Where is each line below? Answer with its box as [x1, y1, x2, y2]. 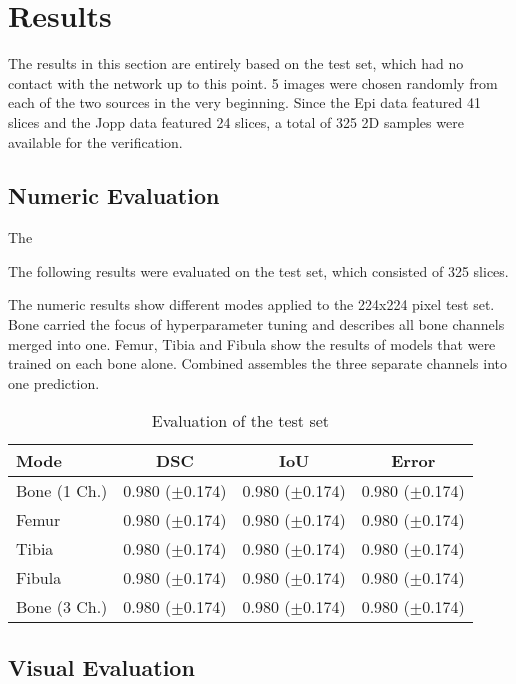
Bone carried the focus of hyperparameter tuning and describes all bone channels [8, 314, 505, 335]
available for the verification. [8, 131, 183, 152]
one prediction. [8, 372, 100, 393]
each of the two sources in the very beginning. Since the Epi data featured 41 [8, 92, 481, 113]
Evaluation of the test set [151, 409, 330, 433]
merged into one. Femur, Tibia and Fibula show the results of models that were [8, 333, 496, 354]
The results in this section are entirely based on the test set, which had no [8, 53, 464, 74]
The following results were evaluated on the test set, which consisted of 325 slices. [8, 260, 509, 281]
